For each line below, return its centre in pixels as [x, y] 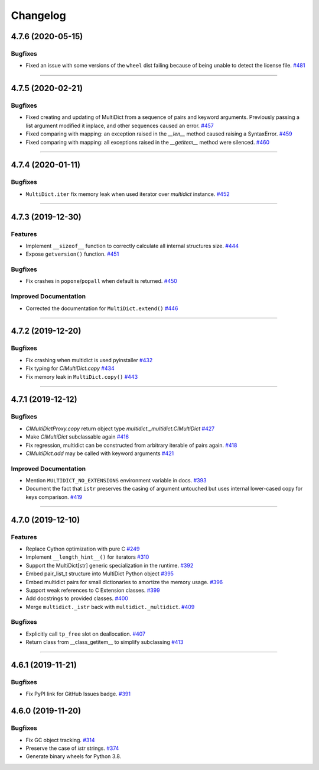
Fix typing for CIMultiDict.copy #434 [70, 368]
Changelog [38, 15]
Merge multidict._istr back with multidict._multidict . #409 [110, 607]
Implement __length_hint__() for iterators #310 [87, 557]
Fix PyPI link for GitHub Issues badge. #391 [78, 694]
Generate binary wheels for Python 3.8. [74, 756]
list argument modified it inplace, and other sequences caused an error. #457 [120, 125]
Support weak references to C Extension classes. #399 [93, 590]
